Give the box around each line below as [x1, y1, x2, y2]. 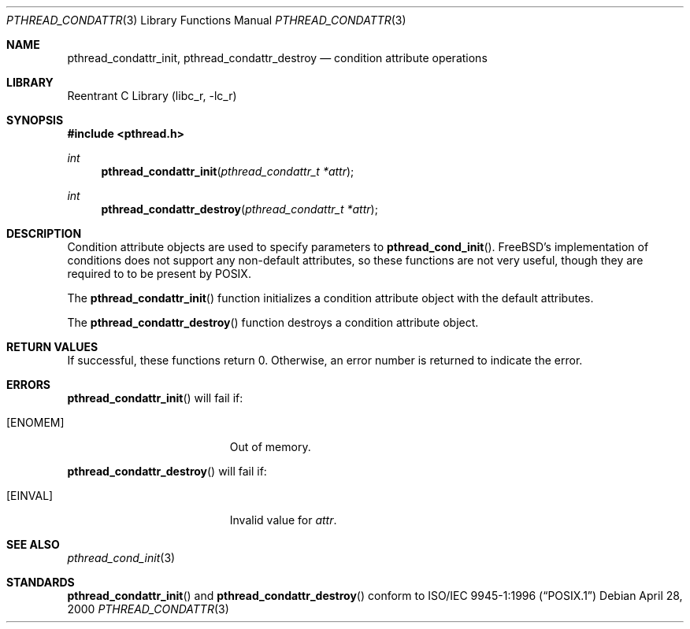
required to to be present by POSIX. [67, 267, 251, 280]
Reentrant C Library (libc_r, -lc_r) [67, 89, 237, 102]
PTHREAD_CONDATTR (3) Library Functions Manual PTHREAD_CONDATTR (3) [6, 13, 406, 27]
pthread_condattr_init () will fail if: [67, 391, 243, 405]
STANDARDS [6, 575, 75, 589]
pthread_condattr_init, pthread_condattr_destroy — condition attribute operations [67, 51, 488, 65]
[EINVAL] [6, 489, 54, 502]
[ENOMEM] [6, 416, 65, 429]
